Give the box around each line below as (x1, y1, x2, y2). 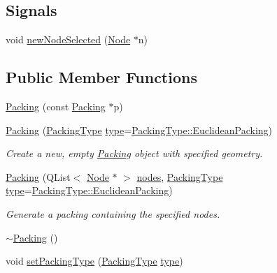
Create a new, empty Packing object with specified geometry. (6, 146, 263, 161)
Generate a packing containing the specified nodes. (6, 206, 220, 221)
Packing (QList (6, 169, 71, 184)
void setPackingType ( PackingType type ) (6, 253, 183, 268)
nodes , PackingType (136, 169, 223, 184)
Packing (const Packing (6, 99, 106, 113)
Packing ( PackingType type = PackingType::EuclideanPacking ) (6, 122, 273, 137)
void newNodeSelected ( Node (6, 32, 131, 47)
